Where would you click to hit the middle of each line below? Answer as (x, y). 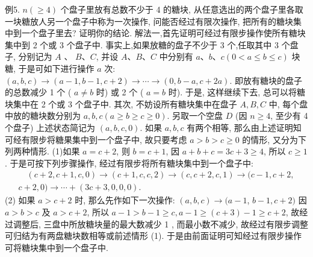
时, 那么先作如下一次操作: (125, 200)
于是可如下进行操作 (56, 68)
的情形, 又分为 (270, 139)
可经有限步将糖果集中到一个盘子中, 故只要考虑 (96, 139)
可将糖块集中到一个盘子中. (57, 247)
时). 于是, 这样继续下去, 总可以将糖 (237, 92)
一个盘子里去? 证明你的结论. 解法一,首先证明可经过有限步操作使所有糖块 (163, 33)
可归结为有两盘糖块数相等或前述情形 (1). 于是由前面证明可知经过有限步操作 (153, 236)
